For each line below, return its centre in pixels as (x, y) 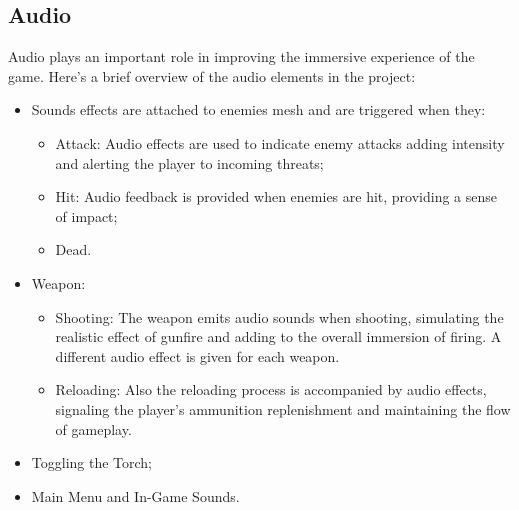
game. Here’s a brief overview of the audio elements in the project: (212, 75)
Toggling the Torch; (92, 462)
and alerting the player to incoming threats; (189, 162)
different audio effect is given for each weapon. (197, 355)
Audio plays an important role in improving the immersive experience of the (241, 56)
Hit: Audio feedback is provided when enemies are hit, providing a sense (276, 196)
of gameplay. (93, 428)
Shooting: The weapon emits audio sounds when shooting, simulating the (279, 316)
